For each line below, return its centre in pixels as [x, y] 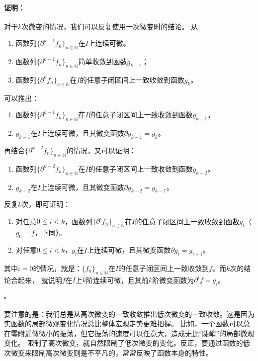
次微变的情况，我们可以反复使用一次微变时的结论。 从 [110, 26]
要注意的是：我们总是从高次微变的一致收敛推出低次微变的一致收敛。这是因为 [129, 314]
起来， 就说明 [40, 280]
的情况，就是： [57, 268]
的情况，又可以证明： [101, 150]
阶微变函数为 [173, 280]
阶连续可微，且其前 [118, 280]
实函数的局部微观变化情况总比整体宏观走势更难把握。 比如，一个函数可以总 [127, 323]
